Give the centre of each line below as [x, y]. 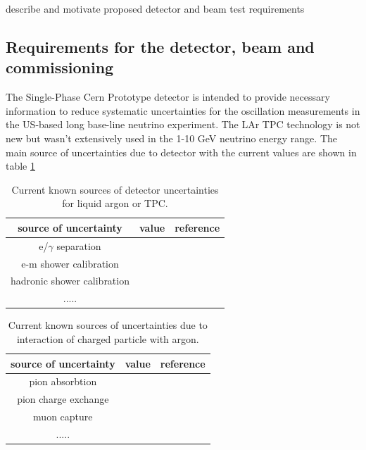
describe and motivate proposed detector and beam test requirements [155, 8]
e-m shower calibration [70, 263]
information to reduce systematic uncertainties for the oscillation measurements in [183, 110]
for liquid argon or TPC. [115, 203]
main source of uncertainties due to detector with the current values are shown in [181, 152]
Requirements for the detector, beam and [160, 46]
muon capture [63, 417]
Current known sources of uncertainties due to [108, 325]
